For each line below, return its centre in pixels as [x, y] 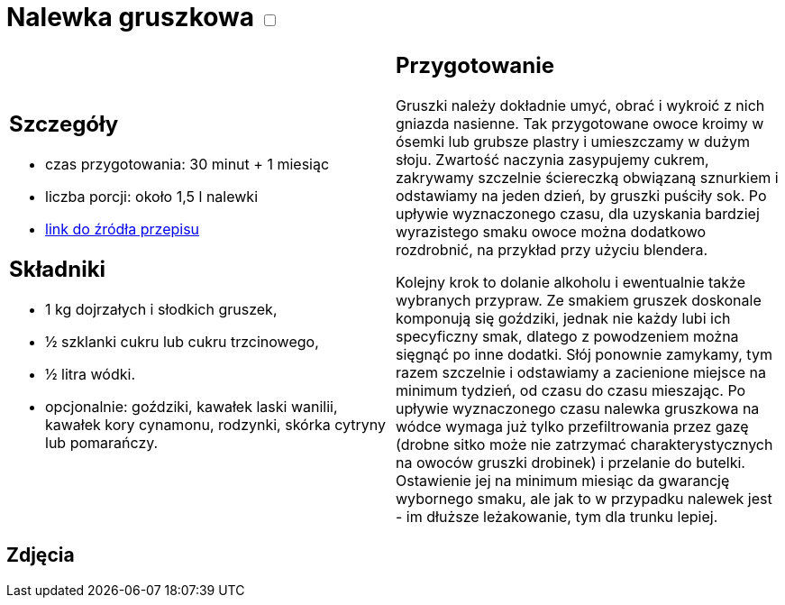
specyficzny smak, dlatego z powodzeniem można [567, 336]
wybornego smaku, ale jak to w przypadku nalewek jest [584, 498]
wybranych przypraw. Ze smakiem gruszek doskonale [579, 300]
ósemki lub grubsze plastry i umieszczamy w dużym [573, 141]
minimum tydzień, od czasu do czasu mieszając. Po [571, 390]
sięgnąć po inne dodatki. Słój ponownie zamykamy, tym [584, 354]
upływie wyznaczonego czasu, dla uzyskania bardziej [578, 213]
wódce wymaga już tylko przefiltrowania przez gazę [572, 426]
